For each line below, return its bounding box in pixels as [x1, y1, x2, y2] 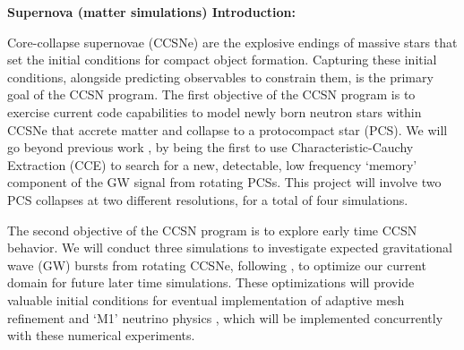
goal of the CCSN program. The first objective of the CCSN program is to [7, 85, 416, 104]
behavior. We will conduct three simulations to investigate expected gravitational [7, 238, 452, 257]
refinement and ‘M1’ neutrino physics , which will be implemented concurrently [7, 308, 443, 327]
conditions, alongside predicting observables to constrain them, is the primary [7, 67, 434, 86]
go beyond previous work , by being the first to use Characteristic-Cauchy [7, 138, 414, 157]
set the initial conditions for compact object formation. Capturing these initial [7, 50, 437, 69]
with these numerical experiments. [7, 326, 195, 345]
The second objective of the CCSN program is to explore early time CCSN [7, 220, 417, 239]
